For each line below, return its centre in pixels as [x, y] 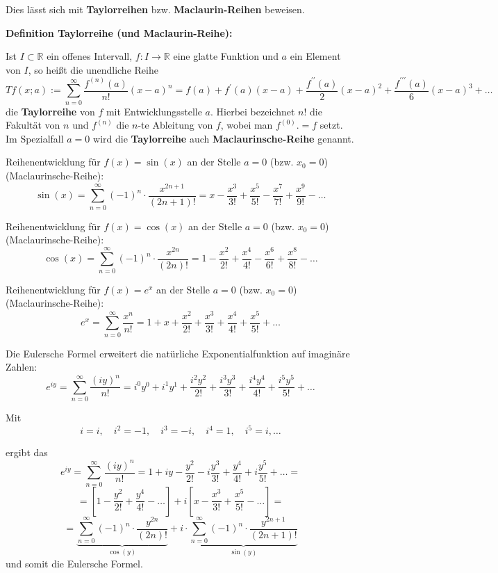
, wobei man [247, 125]
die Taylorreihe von [50, 111]
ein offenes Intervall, [90, 56]
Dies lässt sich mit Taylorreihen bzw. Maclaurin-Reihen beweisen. [155, 9]
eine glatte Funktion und [226, 56]
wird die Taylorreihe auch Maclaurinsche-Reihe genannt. [224, 138]
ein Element [315, 56]
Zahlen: [22, 367]
